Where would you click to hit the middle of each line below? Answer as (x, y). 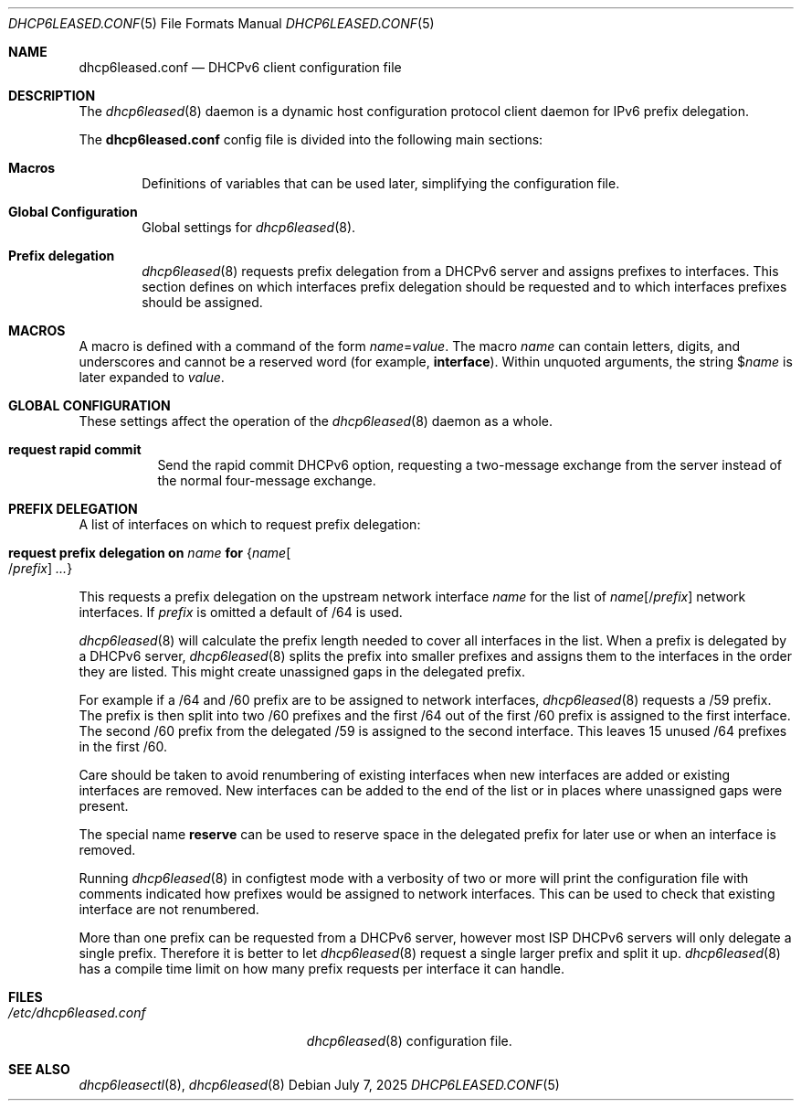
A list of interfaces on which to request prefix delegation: (250, 524)
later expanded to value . (152, 377)
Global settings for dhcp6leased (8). (249, 227)
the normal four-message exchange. (267, 480)
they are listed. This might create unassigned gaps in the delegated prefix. (302, 671)
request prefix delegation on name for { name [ (150, 553)
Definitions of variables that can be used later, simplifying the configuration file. (381, 183)
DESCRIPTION (52, 96)
